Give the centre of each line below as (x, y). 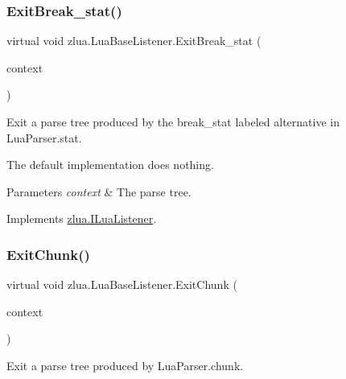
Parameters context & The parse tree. (99, 191)
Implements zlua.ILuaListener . (82, 218)
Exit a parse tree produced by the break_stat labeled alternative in (173, 122)
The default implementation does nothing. (110, 165)
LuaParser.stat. (44, 137)
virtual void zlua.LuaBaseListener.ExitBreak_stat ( (134, 41)
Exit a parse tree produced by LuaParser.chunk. (125, 365)
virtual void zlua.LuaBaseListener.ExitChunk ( (122, 284)
